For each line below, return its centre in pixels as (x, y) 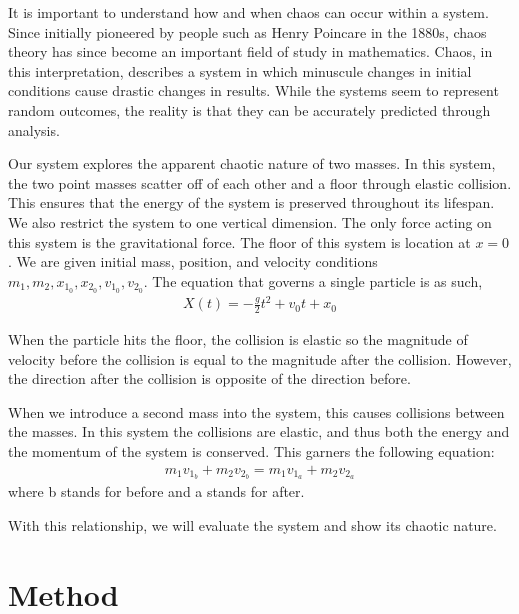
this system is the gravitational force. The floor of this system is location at (239, 241)
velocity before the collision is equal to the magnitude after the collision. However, (260, 358)
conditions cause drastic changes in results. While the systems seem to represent (253, 90)
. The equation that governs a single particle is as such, (313, 280)
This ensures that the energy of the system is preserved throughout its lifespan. (251, 202)
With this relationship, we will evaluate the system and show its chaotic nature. (252, 524)
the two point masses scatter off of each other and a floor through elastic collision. (260, 182)
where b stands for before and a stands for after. (156, 491)
